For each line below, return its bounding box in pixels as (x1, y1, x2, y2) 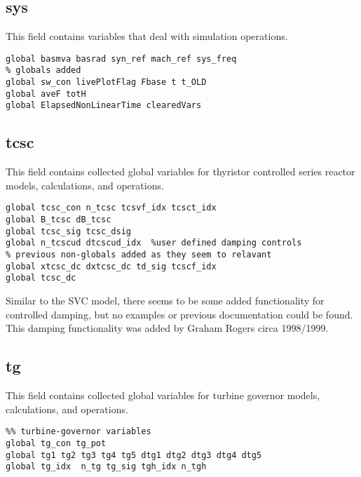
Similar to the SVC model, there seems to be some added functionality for (6, 293, 325, 308)
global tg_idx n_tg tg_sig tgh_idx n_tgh (6, 462, 207, 472)
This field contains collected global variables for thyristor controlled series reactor (6, 164, 355, 179)
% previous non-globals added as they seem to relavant (6, 250, 272, 260)
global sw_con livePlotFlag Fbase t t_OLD (6, 77, 207, 88)
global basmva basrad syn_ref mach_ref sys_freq (6, 53, 237, 64)
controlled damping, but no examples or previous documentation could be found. (6, 307, 353, 321)
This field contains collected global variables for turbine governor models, (6, 388, 320, 403)
